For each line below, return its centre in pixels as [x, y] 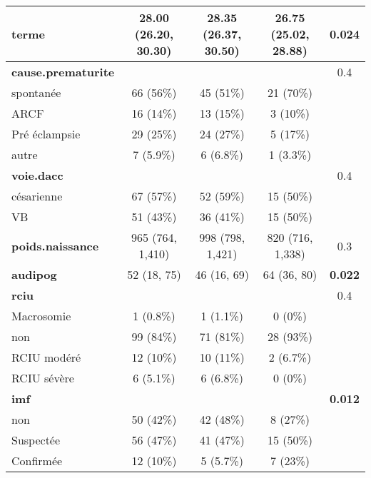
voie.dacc [37, 175]
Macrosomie [41, 316]
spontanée [36, 92]
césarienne [37, 196]
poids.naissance [55, 245]
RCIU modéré [46, 357]
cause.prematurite [63, 72]
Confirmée [37, 461]
